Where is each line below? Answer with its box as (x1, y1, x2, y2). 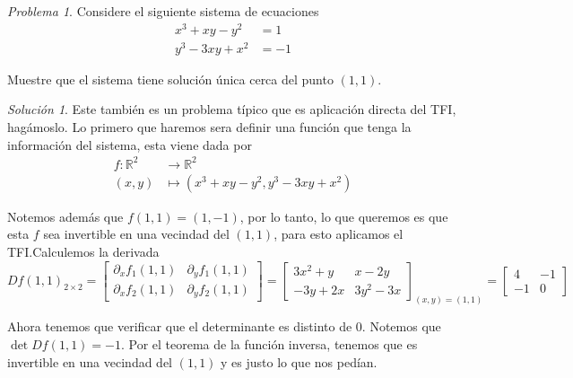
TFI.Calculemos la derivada (7, 242, 160, 260)
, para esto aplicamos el (273, 224, 404, 243)
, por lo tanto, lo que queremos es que (239, 207, 448, 225)
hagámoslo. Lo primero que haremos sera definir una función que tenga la (7, 118, 412, 136)
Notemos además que (7, 207, 124, 225)
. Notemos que (361, 317, 441, 336)
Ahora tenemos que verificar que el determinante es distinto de (7, 317, 352, 336)
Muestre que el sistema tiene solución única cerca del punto (7, 69, 334, 88)
